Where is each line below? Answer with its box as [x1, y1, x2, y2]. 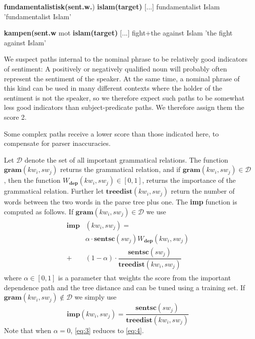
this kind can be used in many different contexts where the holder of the [4, 83, 223, 93]
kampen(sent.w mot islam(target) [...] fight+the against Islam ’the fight [4, 28, 233, 38]
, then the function [4, 175, 61, 185]
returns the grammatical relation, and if [60, 164, 181, 174]
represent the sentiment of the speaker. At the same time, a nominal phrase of [4, 73, 240, 83]
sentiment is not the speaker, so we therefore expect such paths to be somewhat [4, 92, 245, 102]
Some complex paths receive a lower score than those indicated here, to [4, 128, 219, 138]
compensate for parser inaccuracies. [4, 138, 111, 148]
